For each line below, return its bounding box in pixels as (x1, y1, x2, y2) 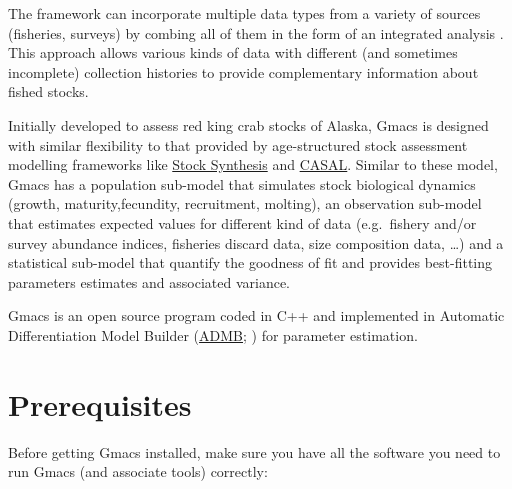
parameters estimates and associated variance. (8, 271, 291, 292)
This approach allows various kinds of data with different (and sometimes (8, 42, 458, 63)
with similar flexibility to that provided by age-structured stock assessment (8, 134, 468, 155)
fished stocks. (8, 81, 89, 102)
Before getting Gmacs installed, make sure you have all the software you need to (8, 441, 501, 462)
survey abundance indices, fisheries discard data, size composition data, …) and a (8, 232, 504, 253)
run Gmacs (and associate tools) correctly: (8, 461, 268, 482)
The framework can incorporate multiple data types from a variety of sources (8, 3, 481, 23)
